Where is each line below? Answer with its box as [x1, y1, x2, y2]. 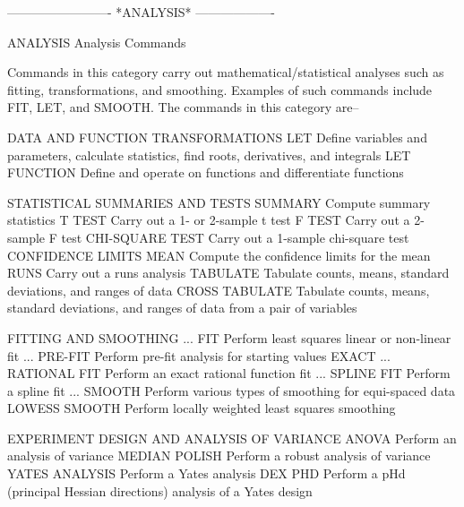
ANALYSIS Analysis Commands [7, 32, 186, 51]
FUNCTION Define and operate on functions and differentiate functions [7, 163, 404, 182]
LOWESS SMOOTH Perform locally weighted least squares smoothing [7, 399, 396, 417]
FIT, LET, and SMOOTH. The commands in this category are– [7, 98, 359, 116]
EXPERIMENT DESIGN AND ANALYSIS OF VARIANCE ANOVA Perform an [7, 428, 457, 447]
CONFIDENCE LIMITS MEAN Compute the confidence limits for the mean [7, 245, 431, 264]
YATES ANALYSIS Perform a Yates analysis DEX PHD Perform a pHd [7, 464, 406, 483]
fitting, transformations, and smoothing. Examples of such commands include [7, 80, 433, 99]
